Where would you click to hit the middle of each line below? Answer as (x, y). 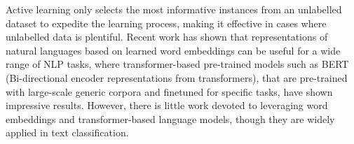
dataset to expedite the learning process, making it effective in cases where (166, 23)
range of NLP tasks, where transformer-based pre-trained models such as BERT (177, 64)
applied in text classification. (67, 132)
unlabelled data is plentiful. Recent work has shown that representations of (167, 37)
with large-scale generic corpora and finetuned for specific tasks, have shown (169, 91)
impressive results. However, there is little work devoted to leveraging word (167, 105)
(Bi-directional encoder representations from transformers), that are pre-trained (177, 77)
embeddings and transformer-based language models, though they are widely (170, 118)
